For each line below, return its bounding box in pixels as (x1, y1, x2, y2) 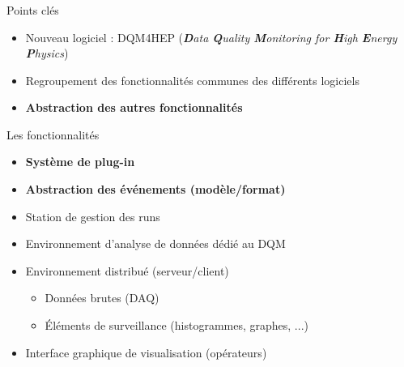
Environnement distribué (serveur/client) (25, 262, 229, 279)
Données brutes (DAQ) (45, 289, 159, 306)
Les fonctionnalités (6, 126, 100, 143)
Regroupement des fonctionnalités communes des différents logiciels (25, 71, 359, 88)
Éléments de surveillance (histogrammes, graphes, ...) (45, 317, 308, 334)
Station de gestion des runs (25, 207, 160, 224)
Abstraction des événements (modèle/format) (25, 181, 286, 198)
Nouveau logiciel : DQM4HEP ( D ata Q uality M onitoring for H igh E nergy (25, 28, 398, 45)
